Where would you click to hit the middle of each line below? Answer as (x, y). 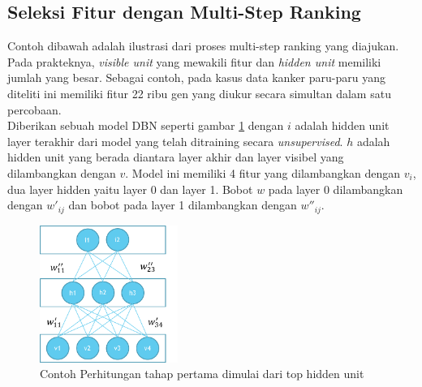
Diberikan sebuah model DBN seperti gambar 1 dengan (146, 125)
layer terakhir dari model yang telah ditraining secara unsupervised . (175, 141)
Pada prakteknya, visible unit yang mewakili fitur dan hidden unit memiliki (194, 61)
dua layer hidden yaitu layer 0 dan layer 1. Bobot (130, 189)
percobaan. (34, 109)
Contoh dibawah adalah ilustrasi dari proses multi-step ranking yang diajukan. (203, 46)
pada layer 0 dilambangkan (336, 189)
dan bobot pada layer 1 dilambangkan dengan (183, 205)
